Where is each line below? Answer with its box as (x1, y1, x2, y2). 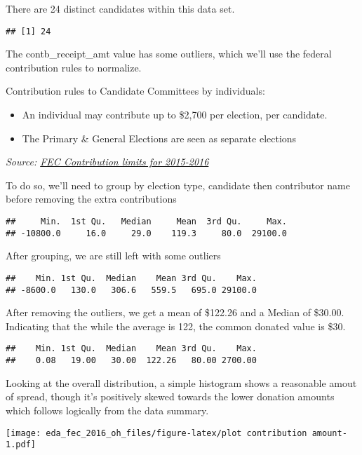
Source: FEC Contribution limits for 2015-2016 (6, 154, 209, 169)
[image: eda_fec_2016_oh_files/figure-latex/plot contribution (6, 428, 307, 438)
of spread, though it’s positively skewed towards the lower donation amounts (6, 389, 335, 404)
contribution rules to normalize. (6, 60, 142, 74)
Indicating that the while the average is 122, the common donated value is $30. (6, 318, 346, 333)
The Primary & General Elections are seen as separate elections (22, 130, 297, 145)
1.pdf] (6, 440, 36, 450)
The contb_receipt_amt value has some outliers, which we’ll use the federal (6, 46, 332, 61)
